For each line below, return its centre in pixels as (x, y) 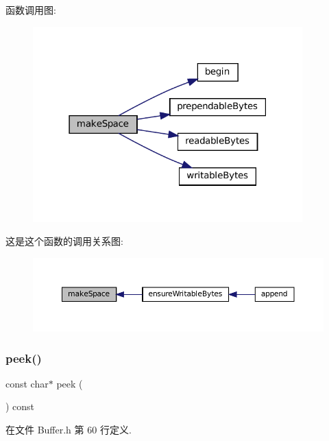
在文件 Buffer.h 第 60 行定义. (69, 430)
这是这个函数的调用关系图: (64, 241)
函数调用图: (31, 10)
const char (27, 383)
